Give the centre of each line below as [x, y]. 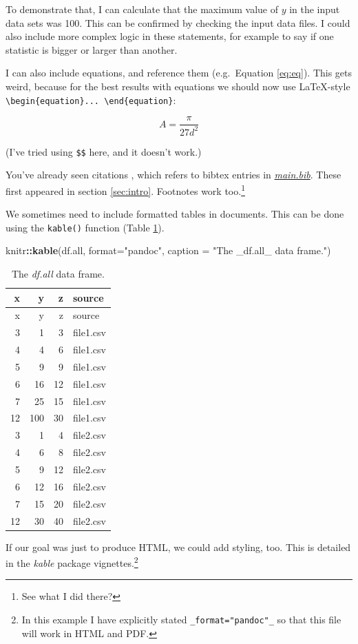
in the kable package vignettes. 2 [72, 562]
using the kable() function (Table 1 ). [85, 227]
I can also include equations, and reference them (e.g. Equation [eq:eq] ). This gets [179, 73]
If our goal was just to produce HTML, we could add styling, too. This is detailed [178, 547]
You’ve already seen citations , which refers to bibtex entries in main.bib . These [173, 175]
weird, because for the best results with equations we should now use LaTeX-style [178, 86]
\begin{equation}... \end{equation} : [91, 100]
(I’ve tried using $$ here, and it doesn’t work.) [104, 151]
